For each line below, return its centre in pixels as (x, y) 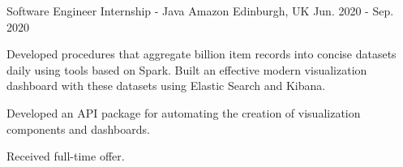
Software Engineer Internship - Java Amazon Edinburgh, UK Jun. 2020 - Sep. (200, 11)
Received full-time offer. (66, 156)
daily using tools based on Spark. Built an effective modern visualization (187, 69)
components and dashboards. (78, 128)
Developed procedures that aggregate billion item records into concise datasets (201, 54)
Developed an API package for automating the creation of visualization (184, 112)
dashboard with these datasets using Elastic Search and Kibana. (166, 86)
